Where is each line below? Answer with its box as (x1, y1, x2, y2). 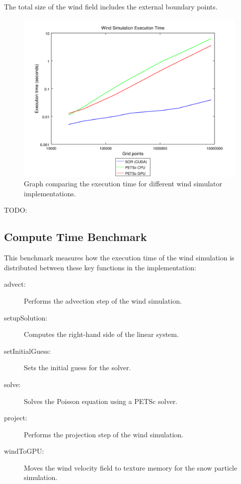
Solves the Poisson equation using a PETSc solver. (24, 396, 178, 406)
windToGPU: (4, 446, 44, 456)
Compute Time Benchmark (4, 229, 147, 244)
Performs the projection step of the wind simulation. (24, 429, 184, 439)
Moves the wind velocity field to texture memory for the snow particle (24, 462, 238, 473)
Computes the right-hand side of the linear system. (24, 329, 179, 339)
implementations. (24, 188, 76, 198)
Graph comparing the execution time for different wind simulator (24, 178, 222, 189)
